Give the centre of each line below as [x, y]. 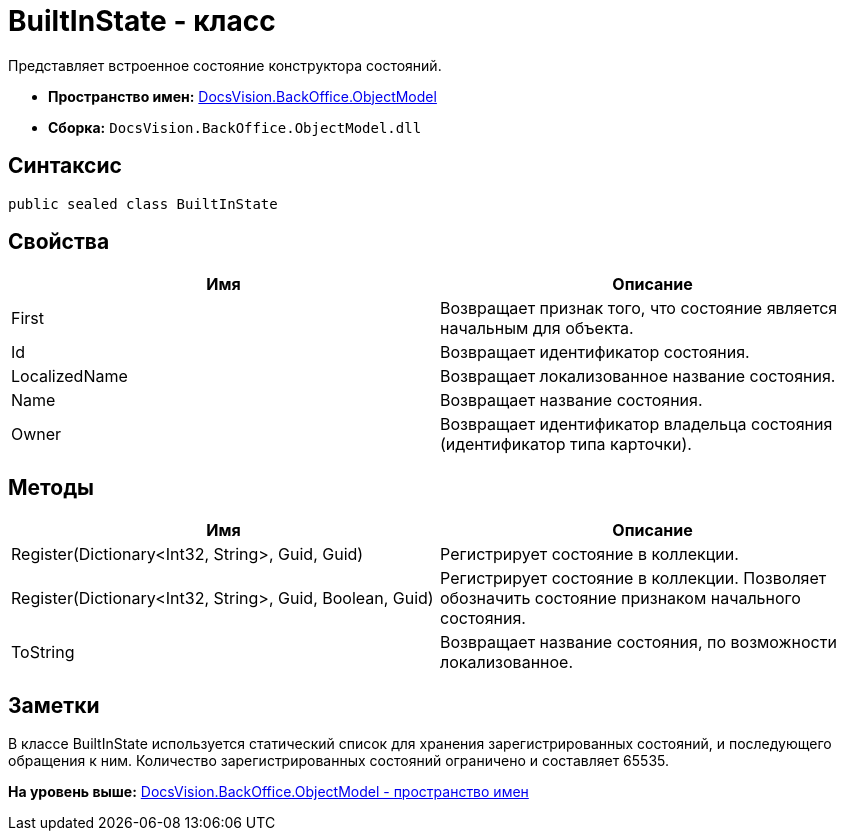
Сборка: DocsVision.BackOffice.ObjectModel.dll [235, 127]
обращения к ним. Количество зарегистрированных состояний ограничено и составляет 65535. [338, 761]
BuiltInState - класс [142, 21]
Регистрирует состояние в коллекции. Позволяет [633, 578]
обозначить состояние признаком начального [620, 598]
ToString [43, 652]
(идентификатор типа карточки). [566, 444]
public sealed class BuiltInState [143, 203]
